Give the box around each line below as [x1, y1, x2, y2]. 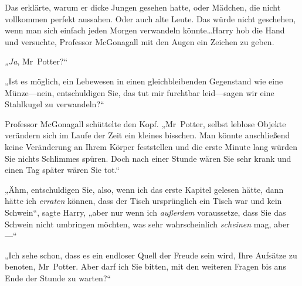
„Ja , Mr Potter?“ [5, 55, 68, 67]
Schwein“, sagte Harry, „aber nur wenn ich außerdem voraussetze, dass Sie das [5, 206, 286, 218]
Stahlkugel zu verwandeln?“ [5, 98, 104, 110]
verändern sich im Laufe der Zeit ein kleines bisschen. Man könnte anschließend [5, 129, 290, 141]
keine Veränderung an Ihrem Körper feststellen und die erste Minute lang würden [5, 140, 298, 152]
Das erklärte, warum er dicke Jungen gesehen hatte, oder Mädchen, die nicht [5, 1, 281, 13]
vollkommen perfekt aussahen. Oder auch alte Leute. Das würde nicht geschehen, [5, 12, 296, 25]
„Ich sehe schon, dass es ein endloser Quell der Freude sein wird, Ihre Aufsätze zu [5, 248, 297, 261]
